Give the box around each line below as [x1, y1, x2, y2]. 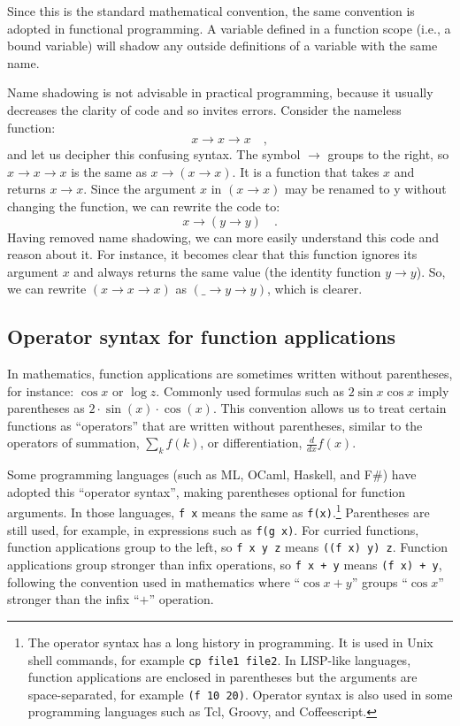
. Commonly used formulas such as [156, 381, 344, 400]
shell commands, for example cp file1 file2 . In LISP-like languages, [27, 650, 411, 669]
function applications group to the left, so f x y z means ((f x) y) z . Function [7, 538, 448, 556]
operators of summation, [7, 433, 140, 452]
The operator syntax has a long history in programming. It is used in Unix [27, 632, 433, 651]
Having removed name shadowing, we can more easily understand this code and [7, 227, 440, 246]
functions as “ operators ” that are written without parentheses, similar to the [7, 416, 423, 434]
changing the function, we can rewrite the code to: [7, 196, 280, 215]
